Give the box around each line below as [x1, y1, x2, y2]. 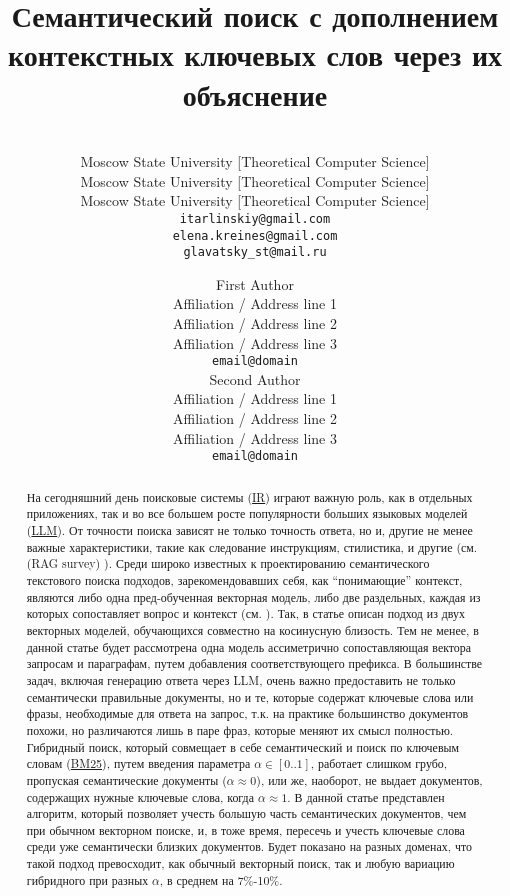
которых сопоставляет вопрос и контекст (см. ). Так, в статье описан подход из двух [26, 605, 465, 622]
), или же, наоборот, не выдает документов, [256, 771, 483, 788]
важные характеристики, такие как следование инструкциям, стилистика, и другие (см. [26, 538, 478, 555]
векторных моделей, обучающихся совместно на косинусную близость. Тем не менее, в [26, 621, 479, 638]
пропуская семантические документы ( [26, 771, 227, 788]
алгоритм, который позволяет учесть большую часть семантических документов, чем [26, 805, 467, 822]
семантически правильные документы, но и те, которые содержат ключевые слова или [26, 688, 474, 705]
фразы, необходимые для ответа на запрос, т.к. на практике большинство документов [26, 705, 469, 722]
